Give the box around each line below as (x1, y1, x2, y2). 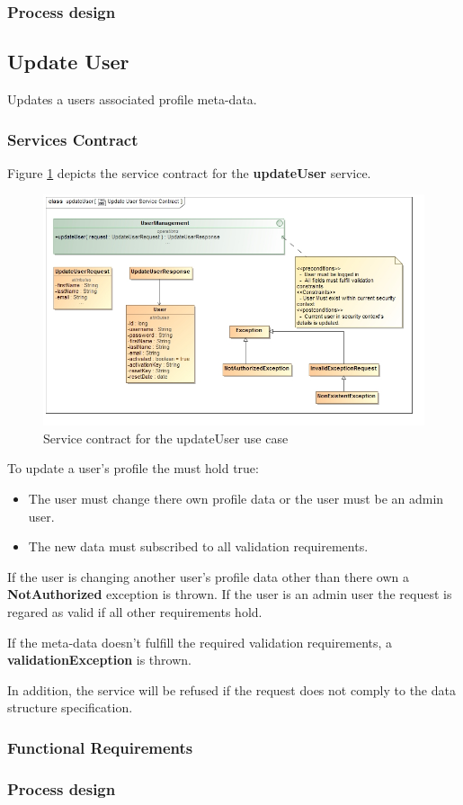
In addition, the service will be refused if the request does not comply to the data (7, 680, 456, 699)
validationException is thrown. (7, 650, 191, 669)
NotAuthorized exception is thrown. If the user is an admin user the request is (7, 585, 452, 604)
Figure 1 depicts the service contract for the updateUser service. (7, 163, 371, 182)
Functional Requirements (7, 736, 193, 758)
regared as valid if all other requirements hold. (7, 602, 263, 621)
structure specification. (7, 698, 133, 717)
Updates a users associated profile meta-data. (7, 90, 257, 109)
